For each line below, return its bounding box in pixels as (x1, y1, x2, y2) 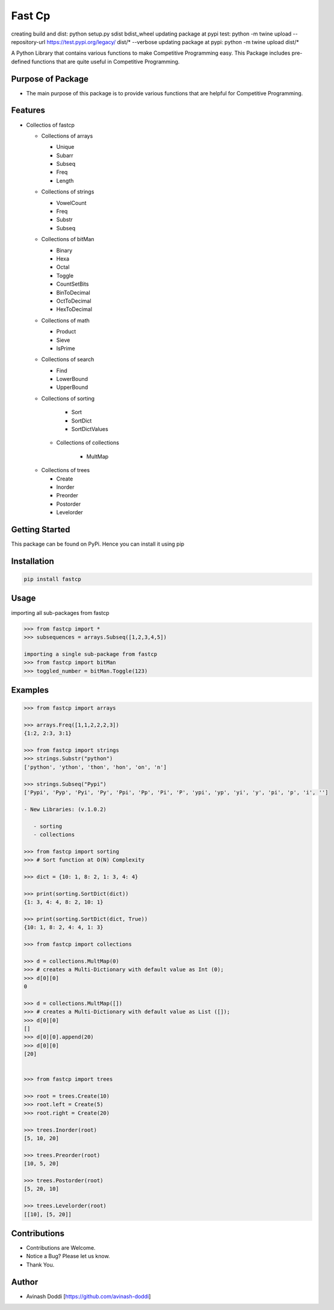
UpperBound (56, 383, 88, 391)
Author (11, 1277, 39, 1287)
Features (11, 105, 45, 116)
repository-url (11, 38, 46, 45)
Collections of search (41, 356, 94, 363)
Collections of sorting (41, 395, 95, 402)
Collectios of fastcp (26, 121, 75, 128)
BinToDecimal (56, 289, 90, 296)
